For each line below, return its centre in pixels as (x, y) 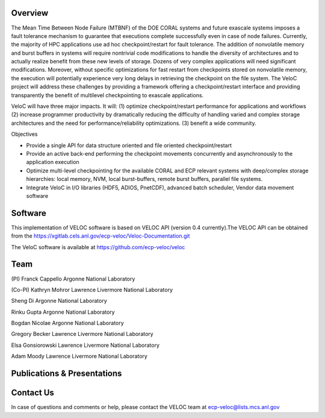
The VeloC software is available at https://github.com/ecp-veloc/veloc (98, 247)
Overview (30, 13)
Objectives (24, 134)
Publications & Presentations (67, 374)
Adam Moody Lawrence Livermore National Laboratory (79, 356)
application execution (53, 162)
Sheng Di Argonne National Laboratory (59, 301)
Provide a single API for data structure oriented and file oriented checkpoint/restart (129, 145)
